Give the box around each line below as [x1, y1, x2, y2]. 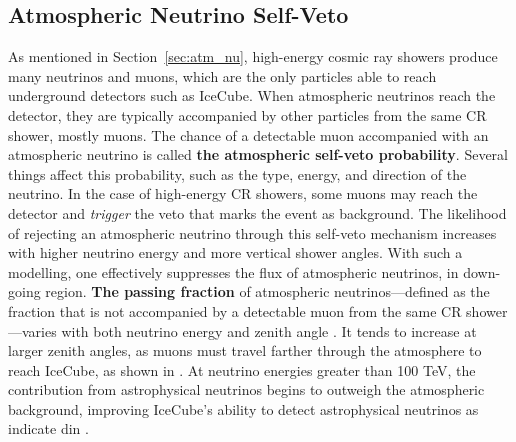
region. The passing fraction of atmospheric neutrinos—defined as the [45, 281, 490, 302]
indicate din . [8, 418, 89, 439]
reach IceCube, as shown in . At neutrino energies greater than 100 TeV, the [8, 359, 476, 380]
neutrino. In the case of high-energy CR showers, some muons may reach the [8, 183, 478, 204]
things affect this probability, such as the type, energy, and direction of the [8, 163, 467, 184]
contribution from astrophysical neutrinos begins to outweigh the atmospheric [8, 379, 485, 400]
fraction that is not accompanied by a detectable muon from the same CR [8, 300, 462, 321]
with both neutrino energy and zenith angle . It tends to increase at [61, 320, 477, 341]
